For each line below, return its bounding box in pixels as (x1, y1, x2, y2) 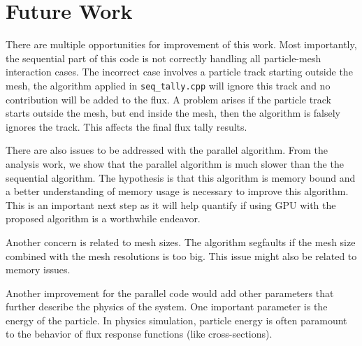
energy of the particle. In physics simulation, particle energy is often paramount (6, 312, 347, 327)
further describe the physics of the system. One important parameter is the (6, 299, 328, 314)
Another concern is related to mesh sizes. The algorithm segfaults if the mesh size (6, 234, 356, 249)
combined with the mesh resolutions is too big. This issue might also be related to (6, 248, 357, 263)
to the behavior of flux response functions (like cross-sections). (6, 326, 273, 341)
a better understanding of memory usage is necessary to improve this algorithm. (6, 184, 349, 199)
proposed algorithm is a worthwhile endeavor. (6, 211, 201, 226)
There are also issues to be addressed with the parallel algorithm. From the (6, 143, 328, 157)
